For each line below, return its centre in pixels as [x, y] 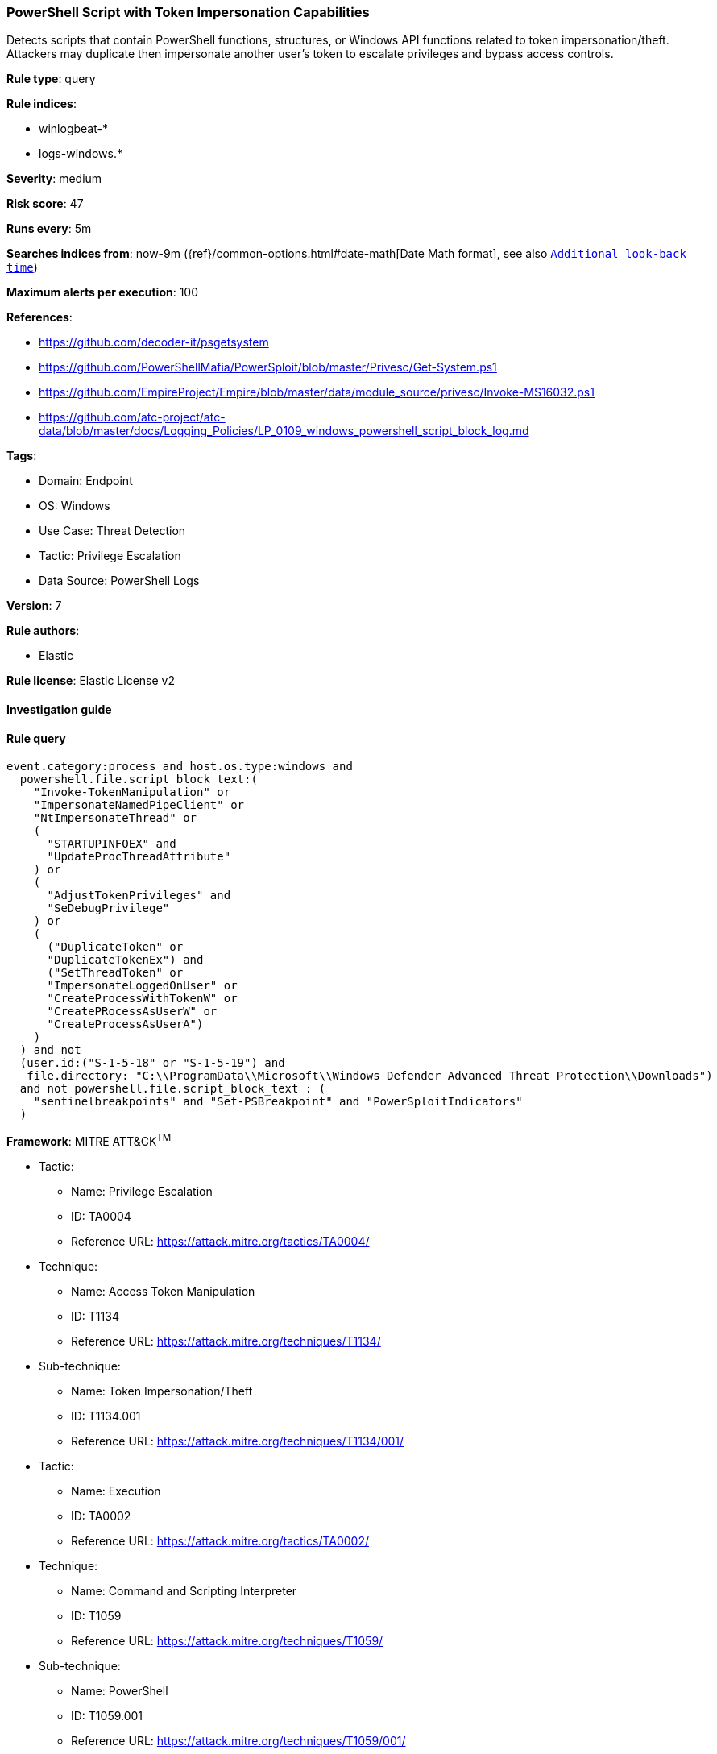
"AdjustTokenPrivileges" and [139, 896]
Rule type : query [51, 79]
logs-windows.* [81, 154]
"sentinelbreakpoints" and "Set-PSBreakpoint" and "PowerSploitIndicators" [278, 1102]
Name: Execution [116, 1491]
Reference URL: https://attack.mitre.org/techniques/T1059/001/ [238, 1740]
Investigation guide [59, 709]
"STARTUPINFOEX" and [112, 844]
